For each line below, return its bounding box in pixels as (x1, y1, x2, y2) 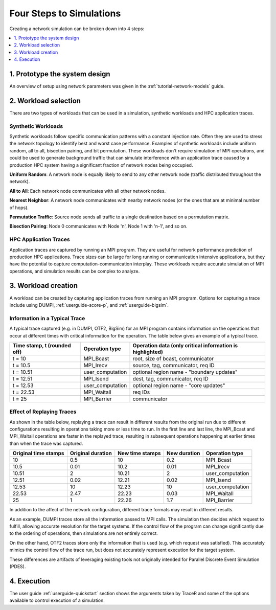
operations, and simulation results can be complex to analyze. (9, 268, 140, 274)
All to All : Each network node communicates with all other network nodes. (9, 188, 166, 194)
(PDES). (9, 563, 26, 570)
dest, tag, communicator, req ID (132, 375, 209, 382)
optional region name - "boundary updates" (132, 368, 238, 375)
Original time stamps (12, 450, 64, 457)
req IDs (132, 389, 150, 396)
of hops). (9, 205, 29, 211)
